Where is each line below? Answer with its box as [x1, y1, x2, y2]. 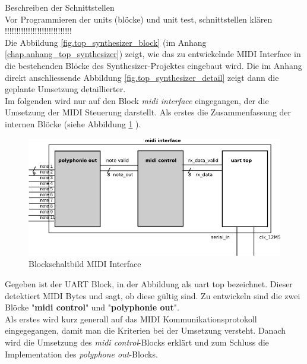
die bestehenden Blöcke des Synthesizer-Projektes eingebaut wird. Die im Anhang [5, 59, 302, 71]
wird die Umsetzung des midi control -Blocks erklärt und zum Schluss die [5, 336, 269, 349]
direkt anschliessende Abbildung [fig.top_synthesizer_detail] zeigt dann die [5, 71, 279, 83]
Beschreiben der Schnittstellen [5, 1, 115, 13]
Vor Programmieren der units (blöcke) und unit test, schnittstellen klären [5, 12, 273, 25]
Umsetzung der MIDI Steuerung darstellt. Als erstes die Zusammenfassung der [5, 106, 292, 118]
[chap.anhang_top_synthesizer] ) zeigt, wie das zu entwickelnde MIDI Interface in [5, 48, 301, 60]
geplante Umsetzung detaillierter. [5, 83, 126, 95]
